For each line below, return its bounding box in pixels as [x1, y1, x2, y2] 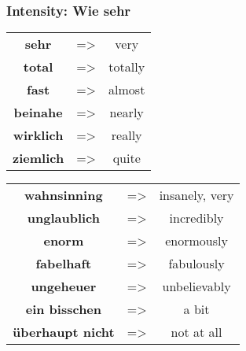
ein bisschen [25, 300, 102, 319]
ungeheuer [31, 277, 97, 296]
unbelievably [162, 277, 231, 296]
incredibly [169, 209, 224, 227]
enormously [165, 231, 228, 250]
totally [108, 57, 145, 76]
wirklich [13, 126, 64, 145]
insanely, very [159, 186, 234, 205]
